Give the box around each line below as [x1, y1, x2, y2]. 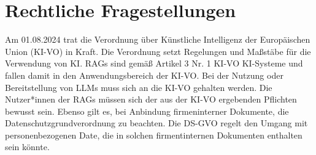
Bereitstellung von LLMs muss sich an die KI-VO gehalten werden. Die [5, 81, 272, 93]
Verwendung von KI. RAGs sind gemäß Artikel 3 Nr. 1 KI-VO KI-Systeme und [5, 57, 303, 70]
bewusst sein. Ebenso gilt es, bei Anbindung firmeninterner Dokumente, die [5, 104, 289, 117]
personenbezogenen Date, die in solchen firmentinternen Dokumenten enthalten [5, 128, 303, 141]
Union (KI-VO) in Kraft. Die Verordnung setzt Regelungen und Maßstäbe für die [5, 45, 311, 57]
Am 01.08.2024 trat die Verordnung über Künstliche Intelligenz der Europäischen [5, 33, 310, 46]
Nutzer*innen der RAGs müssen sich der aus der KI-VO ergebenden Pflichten [5, 93, 297, 106]
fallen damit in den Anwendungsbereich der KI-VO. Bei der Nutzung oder [5, 68, 283, 81]
